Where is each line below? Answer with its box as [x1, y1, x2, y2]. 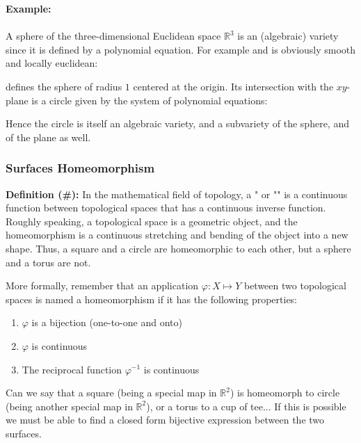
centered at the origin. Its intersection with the [133, 79, 334, 93]
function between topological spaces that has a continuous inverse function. [6, 200, 326, 215]
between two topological [243, 278, 346, 293]
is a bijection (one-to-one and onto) [31, 315, 182, 330]
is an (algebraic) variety [237, 29, 339, 43]
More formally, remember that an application [6, 278, 199, 293]
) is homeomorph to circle [230, 385, 340, 400]
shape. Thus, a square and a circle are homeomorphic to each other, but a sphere [6, 241, 351, 255]
